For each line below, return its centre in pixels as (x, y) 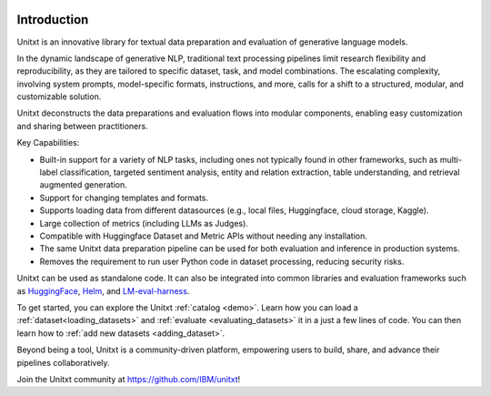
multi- (451, 159)
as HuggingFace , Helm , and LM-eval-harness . (103, 290)
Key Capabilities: (48, 143)
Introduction (53, 20)
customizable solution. (59, 96)
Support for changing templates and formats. (124, 198)
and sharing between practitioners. (83, 126)
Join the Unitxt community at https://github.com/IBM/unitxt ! (129, 379)
